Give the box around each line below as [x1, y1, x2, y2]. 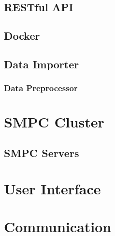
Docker [4, 28, 40, 43]
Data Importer [4, 56, 79, 71]
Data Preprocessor [4, 82, 78, 94]
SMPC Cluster [4, 112, 104, 132]
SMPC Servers [4, 145, 79, 160]
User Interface [4, 178, 101, 198]
